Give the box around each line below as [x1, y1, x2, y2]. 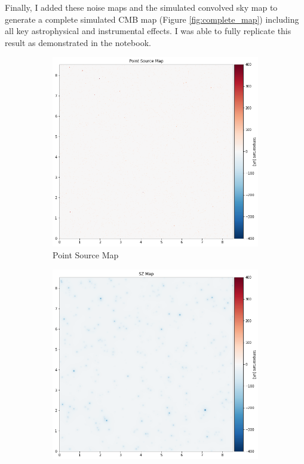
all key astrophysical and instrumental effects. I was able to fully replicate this [5, 25, 291, 37]
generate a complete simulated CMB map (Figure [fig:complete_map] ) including [5, 13, 299, 25]
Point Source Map [53, 248, 119, 261]
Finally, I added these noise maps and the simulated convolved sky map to [5, 1, 278, 13]
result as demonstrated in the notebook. [5, 36, 151, 48]
